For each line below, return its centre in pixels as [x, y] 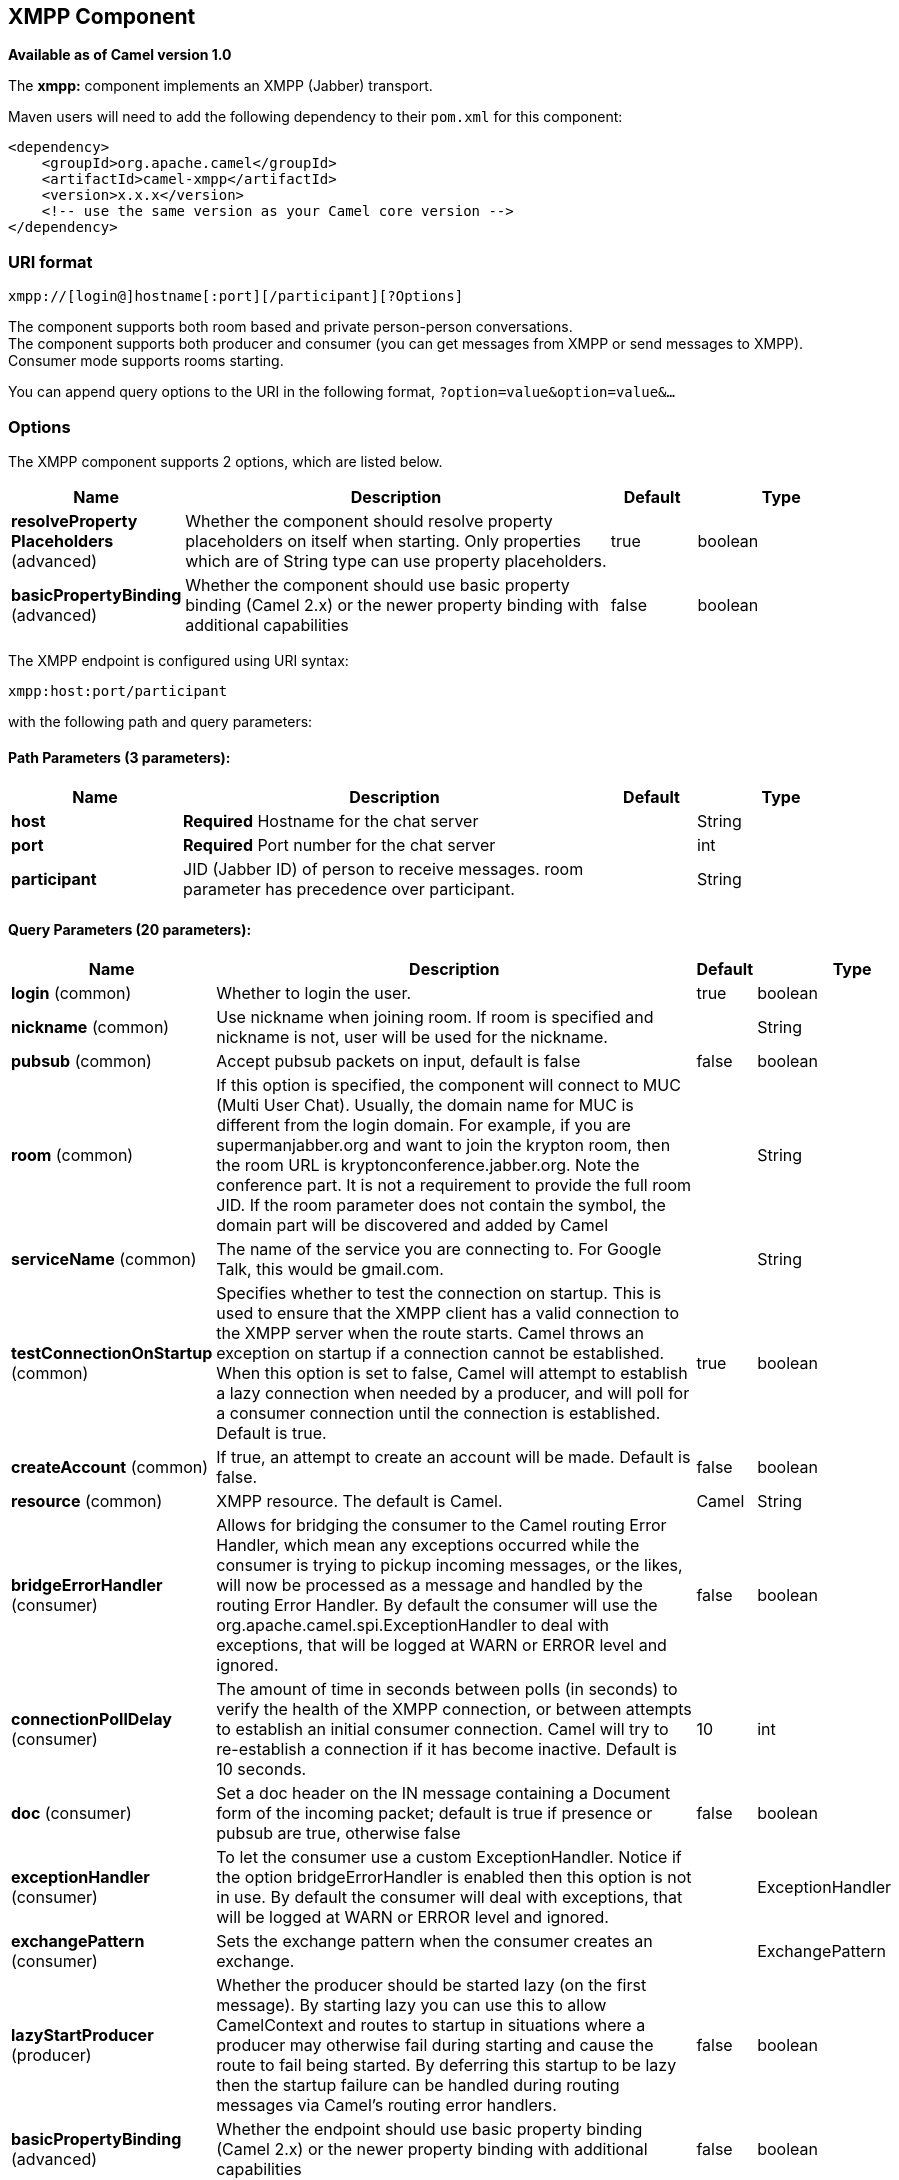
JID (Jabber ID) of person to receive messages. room [383, 869]
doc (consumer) [71, 1813]
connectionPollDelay [91, 1719]
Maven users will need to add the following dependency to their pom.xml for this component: [315, 117]
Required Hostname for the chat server [331, 821]
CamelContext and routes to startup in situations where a [431, 2025]
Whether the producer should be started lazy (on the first [431, 1985]
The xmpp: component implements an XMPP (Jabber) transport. [220, 86]
